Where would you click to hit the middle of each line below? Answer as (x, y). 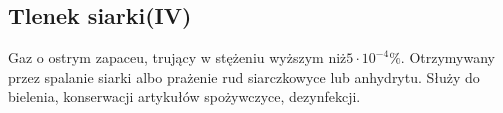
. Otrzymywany (447, 57)
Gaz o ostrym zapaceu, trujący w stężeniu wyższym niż (177, 57)
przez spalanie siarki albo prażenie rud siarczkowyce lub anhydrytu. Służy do (244, 76)
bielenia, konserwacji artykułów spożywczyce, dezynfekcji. (184, 96)
